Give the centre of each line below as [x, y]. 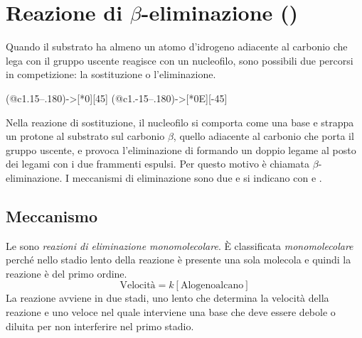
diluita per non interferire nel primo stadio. [100, 326]
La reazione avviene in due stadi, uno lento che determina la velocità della [167, 298]
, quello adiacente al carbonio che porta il [263, 136]
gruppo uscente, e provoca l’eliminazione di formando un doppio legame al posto [181, 149]
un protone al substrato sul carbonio [85, 136]
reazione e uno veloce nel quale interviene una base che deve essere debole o [171, 312]
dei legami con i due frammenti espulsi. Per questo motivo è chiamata [158, 164]
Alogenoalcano [212, 286]
